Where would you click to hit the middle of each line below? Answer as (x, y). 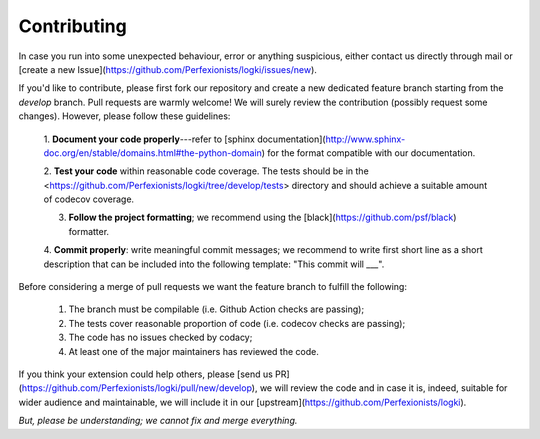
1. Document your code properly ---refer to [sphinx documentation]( (184, 139)
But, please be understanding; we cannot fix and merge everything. (158, 421)
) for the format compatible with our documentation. (368, 152)
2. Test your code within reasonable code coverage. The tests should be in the (206, 171)
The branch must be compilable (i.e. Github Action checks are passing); (216, 309)
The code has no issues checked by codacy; (160, 337)
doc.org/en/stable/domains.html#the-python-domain (152, 152)
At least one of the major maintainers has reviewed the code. (193, 351)
